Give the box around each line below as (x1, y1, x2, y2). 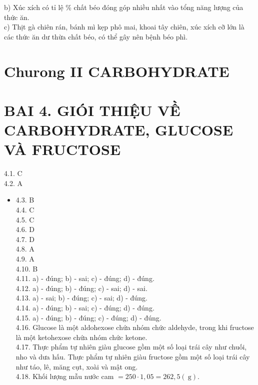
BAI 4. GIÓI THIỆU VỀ (4, 99, 180, 120)
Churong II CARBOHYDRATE (4, 60, 229, 81)
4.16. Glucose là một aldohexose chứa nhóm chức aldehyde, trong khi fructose (15, 322, 254, 332)
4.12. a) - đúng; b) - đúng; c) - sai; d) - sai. (15, 282, 147, 293)
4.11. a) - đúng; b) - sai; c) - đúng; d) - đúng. (15, 273, 154, 283)
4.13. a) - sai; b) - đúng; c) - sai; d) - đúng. (15, 292, 147, 303)
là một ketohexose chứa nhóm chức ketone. (15, 331, 147, 342)
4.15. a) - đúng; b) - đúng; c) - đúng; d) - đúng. (15, 312, 161, 322)
